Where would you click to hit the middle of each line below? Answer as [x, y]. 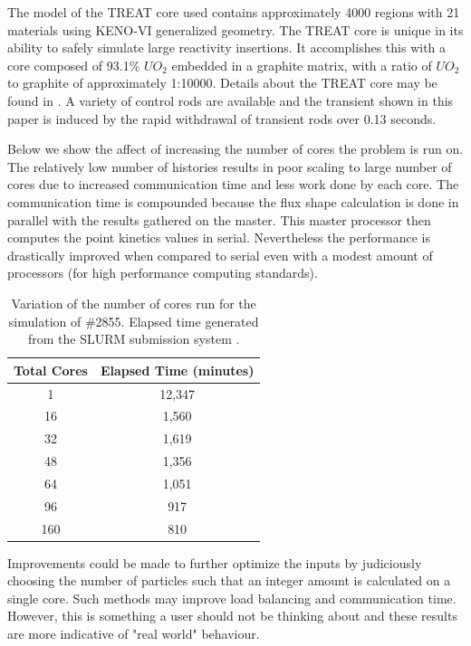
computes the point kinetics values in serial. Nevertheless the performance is [219, 237]
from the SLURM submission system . [134, 339]
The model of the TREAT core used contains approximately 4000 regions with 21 [234, 12]
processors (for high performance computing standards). [163, 273]
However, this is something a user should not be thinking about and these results [232, 616]
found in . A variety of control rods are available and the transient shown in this [231, 100]
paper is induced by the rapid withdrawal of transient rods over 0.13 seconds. [222, 118]
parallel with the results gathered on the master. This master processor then [219, 219]
